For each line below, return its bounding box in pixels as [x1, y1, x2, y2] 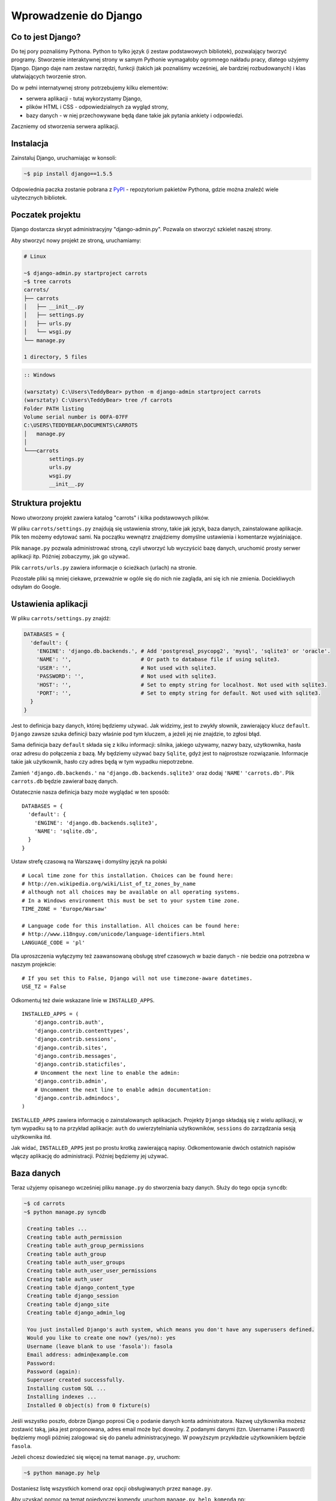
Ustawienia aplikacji [11, 599, 88, 609]
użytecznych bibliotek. [11, 194, 67, 201]
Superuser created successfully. [27, 1377, 125, 1383]
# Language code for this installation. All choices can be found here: [22, 922, 240, 929]
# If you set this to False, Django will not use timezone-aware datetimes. [22, 974, 253, 982]
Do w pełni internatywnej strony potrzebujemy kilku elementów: [11, 84, 169, 91]
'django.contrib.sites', [34, 1044, 107, 1051]
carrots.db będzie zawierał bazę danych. [11, 778, 118, 785]
